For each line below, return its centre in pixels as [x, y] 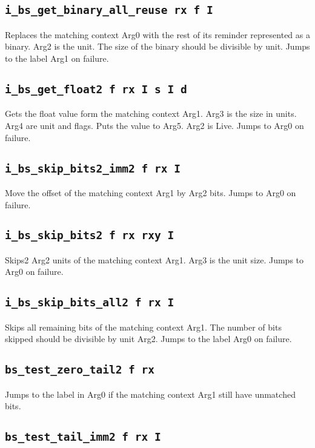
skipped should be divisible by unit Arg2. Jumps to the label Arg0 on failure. [148, 339]
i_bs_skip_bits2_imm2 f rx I [93, 168]
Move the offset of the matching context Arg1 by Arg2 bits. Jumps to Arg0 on [151, 192]
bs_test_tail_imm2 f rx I [83, 437]
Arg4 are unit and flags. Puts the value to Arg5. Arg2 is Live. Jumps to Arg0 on [154, 125]
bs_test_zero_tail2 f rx [80, 370]
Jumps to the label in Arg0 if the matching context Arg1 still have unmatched [150, 394]
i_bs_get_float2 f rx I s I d [96, 89]
